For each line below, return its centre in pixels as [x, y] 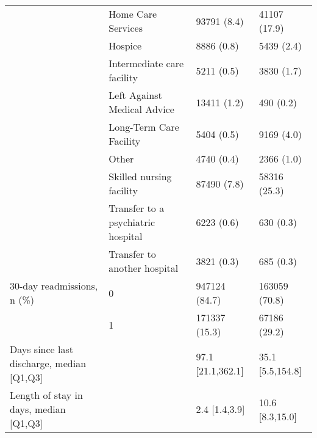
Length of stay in [46, 395]
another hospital [144, 268]
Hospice [125, 46]
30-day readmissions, [54, 286]
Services [126, 28]
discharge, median [48, 363]
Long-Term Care [144, 127]
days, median [38, 409]
